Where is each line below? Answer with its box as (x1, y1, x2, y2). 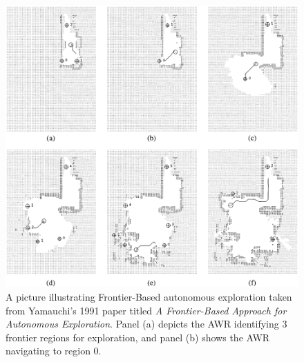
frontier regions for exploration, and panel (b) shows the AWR (6, 330, 270, 344)
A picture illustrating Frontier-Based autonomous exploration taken (6, 290, 292, 304)
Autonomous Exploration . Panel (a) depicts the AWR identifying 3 (6, 316, 287, 331)
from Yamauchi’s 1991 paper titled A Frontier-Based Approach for (6, 303, 287, 317)
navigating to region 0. (6, 343, 102, 358)
